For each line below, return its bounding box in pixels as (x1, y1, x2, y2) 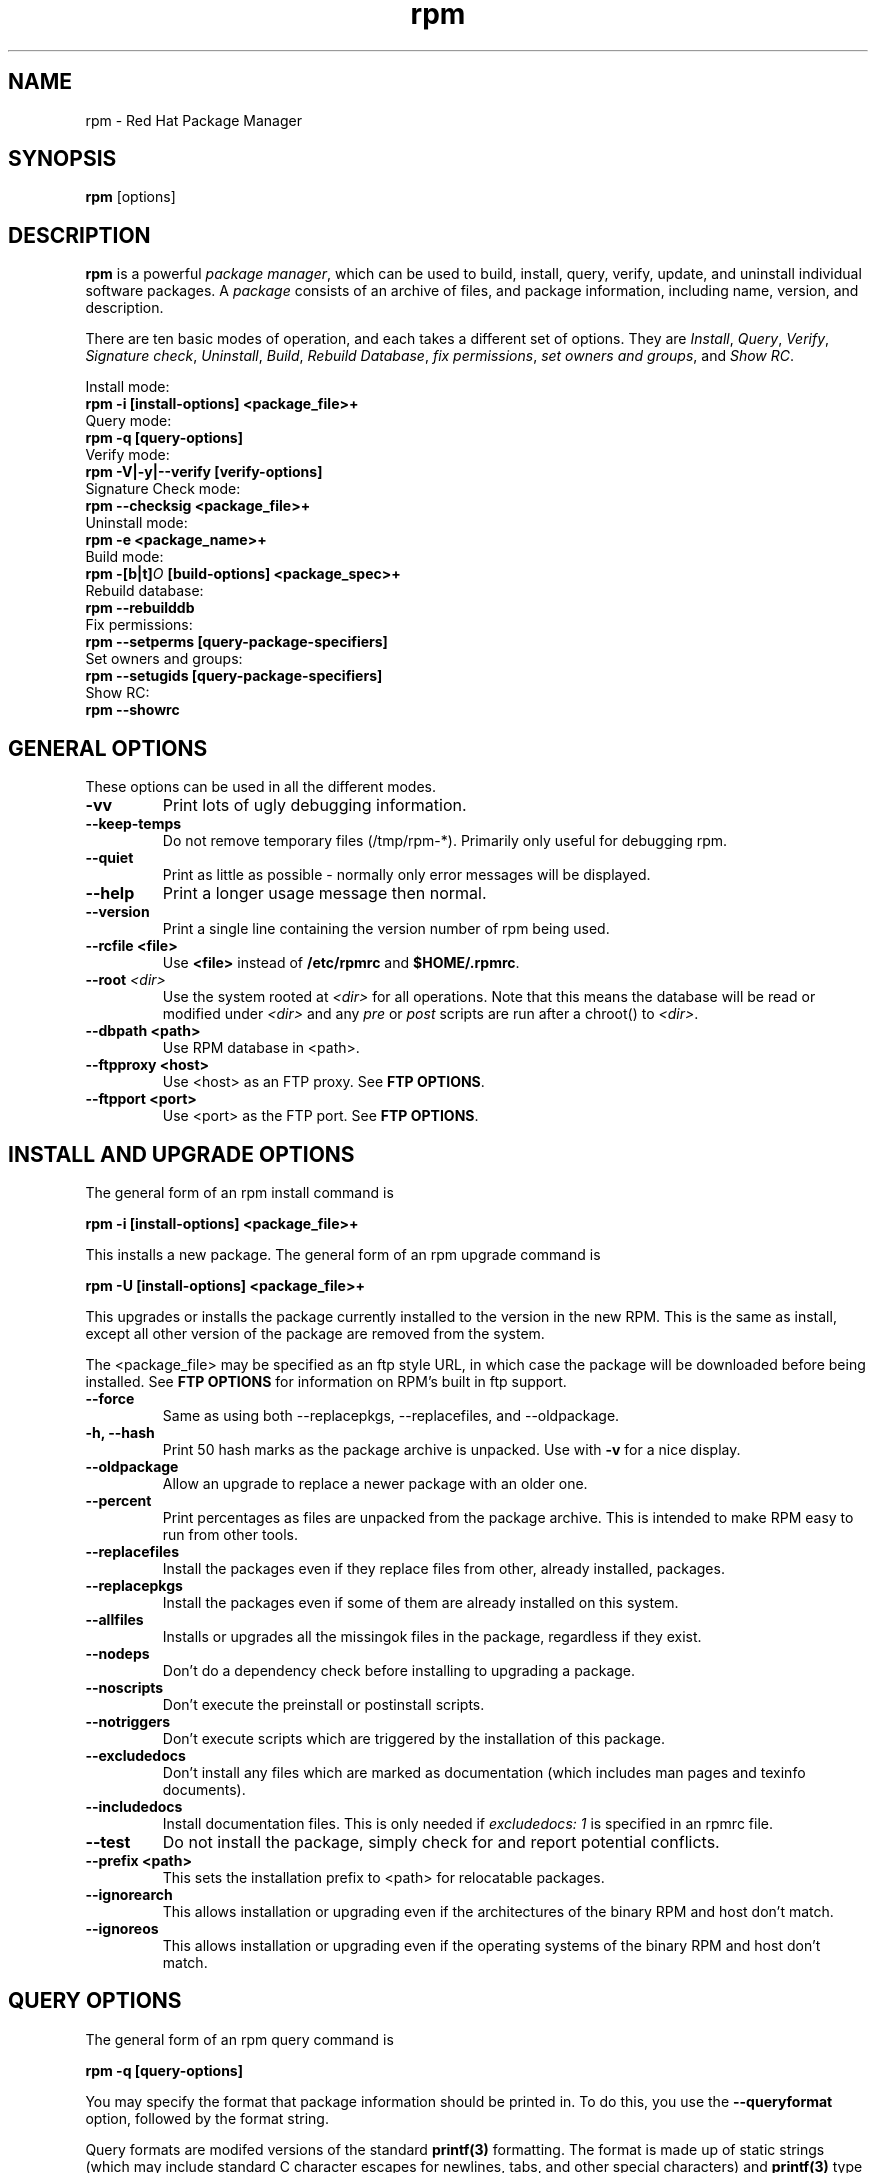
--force (85, 1389, 135, 1407)
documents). (162, 1780, 246, 1798)
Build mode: (85, 548, 164, 566)
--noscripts (85, 1678, 164, 1696)
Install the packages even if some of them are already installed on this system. (162, 1593, 679, 1611)
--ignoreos (85, 1919, 159, 1937)
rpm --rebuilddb (85, 599, 195, 617)
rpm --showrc (85, 701, 180, 719)
